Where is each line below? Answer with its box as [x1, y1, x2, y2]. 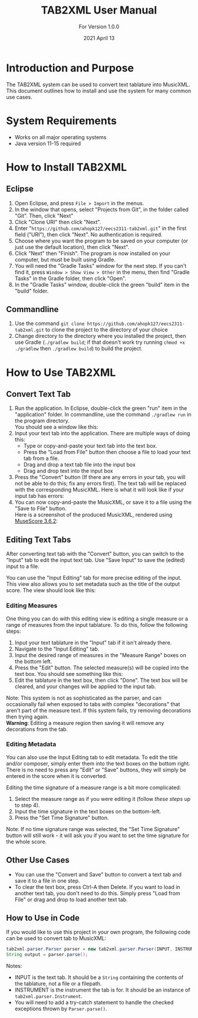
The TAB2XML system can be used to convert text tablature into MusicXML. [6, 81, 190, 88]
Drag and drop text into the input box [23, 467, 113, 475]
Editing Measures [6, 602, 58, 610]
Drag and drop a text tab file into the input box [23, 461, 136, 468]
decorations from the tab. [6, 725, 68, 733]
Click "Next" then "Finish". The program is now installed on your [14, 249, 171, 257]
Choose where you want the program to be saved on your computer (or [14, 237, 189, 244]
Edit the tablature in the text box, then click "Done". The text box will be [14, 677, 188, 684]
